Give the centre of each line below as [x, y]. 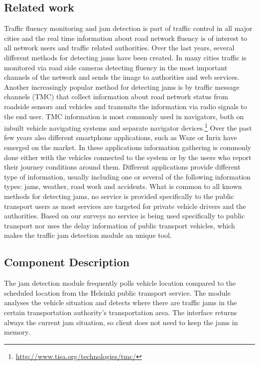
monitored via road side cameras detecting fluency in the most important [116, 67]
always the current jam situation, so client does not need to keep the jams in [121, 322]
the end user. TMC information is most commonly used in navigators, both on [124, 116]
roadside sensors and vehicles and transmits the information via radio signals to [126, 106]
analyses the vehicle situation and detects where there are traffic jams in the [121, 302]
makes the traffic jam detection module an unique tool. [88, 235]
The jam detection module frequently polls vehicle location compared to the [120, 283]
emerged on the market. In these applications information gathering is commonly [128, 147]
